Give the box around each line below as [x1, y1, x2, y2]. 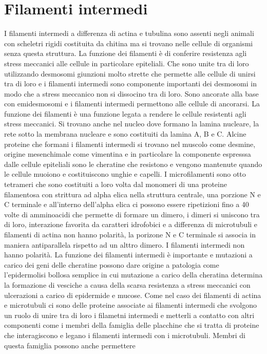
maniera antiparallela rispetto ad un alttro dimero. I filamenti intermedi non [4, 239, 245, 250]
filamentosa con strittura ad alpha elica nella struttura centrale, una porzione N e [4, 189, 261, 199]
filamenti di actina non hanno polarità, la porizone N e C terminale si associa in [4, 229, 256, 239]
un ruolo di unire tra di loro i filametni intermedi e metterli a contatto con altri [4, 309, 255, 320]
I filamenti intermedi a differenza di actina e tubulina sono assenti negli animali [4, 28, 254, 39]
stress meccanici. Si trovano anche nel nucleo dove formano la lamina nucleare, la [4, 118, 259, 129]
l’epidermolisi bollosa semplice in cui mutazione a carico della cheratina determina [4, 269, 263, 280]
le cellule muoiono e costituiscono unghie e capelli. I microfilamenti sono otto [4, 169, 246, 179]
